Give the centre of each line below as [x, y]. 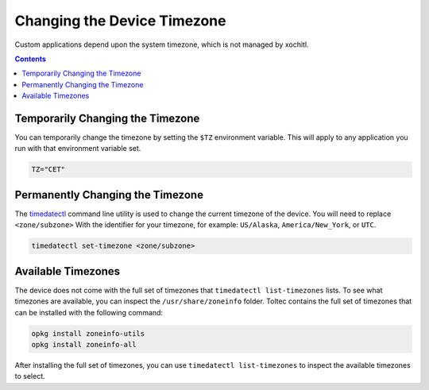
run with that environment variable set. [78, 149]
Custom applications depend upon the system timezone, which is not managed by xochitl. [162, 44]
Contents [31, 59]
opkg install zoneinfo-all [84, 344]
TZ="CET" [48, 170]
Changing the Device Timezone [120, 21]
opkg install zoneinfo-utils [88, 333]
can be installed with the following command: [89, 312]
